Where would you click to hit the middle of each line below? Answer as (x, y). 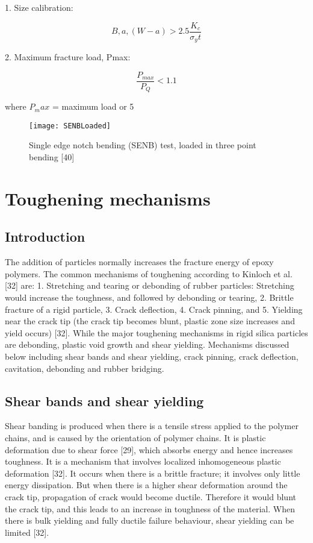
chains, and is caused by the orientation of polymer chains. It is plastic (135, 437)
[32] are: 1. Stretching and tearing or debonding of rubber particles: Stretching (150, 285)
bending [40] (52, 157)
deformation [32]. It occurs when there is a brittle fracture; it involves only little (153, 473)
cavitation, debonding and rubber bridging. (85, 368)
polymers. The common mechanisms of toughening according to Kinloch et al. (149, 273)
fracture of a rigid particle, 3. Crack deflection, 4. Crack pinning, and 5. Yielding (154, 309)
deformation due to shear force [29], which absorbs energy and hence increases (149, 449)
